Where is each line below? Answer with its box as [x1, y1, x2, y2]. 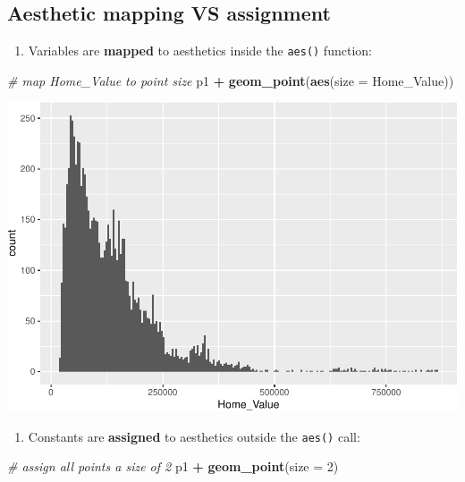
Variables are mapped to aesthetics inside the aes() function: [28, 41, 372, 60]
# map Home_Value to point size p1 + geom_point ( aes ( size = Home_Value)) [7, 71, 454, 89]
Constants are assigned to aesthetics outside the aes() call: [28, 427, 360, 445]
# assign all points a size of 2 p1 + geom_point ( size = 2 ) [7, 457, 339, 476]
